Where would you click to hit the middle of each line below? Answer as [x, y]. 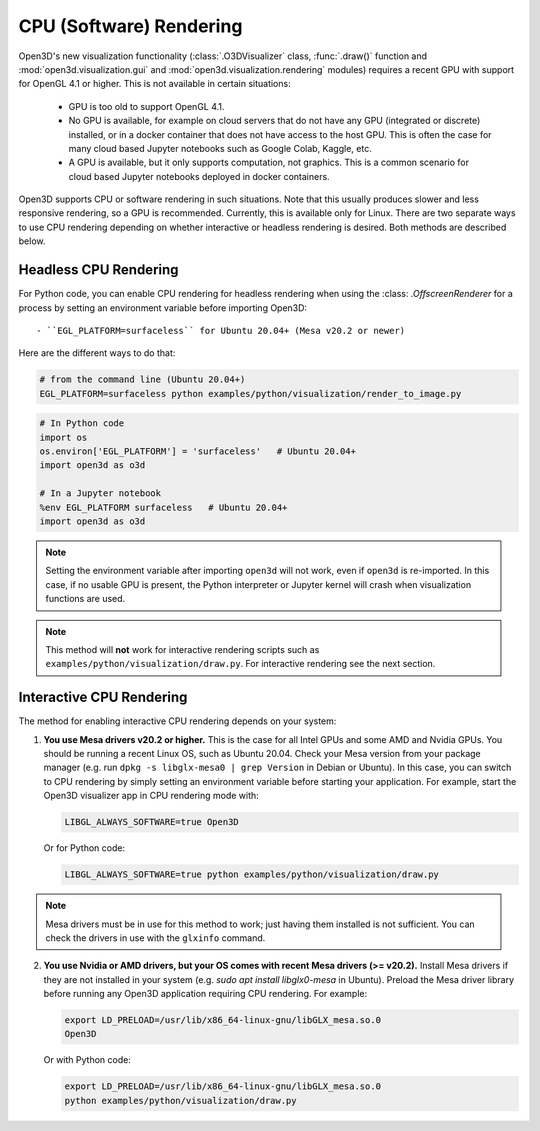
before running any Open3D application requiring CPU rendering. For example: [205, 994]
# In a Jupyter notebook [100, 493]
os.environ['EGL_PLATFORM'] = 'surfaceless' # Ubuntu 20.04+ [198, 451]
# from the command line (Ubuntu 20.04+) [142, 379]
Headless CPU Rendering [98, 270]
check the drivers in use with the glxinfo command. [155, 937]
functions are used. [85, 599]
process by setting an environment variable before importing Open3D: [163, 307]
